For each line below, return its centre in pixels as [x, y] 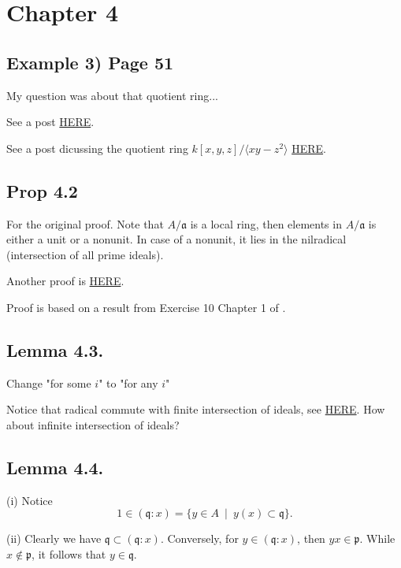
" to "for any [128, 382]
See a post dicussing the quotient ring [97, 148]
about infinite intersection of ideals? [93, 424]
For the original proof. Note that [85, 223]
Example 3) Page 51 [90, 62]
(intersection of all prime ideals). [85, 254]
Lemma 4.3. [55, 349]
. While [377, 538]
